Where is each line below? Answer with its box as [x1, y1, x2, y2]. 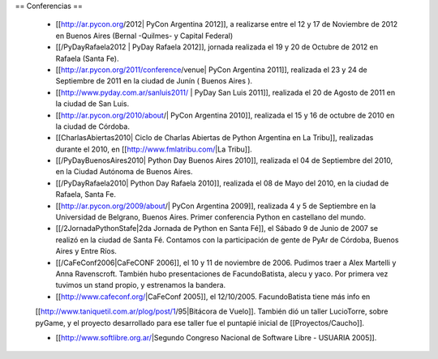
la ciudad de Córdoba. [55, 122, 130, 131]
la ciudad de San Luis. [55, 99, 130, 109]
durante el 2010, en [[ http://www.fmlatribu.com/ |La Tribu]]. [55, 144, 253, 154]
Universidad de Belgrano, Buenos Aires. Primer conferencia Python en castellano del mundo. [55, 212, 367, 222]
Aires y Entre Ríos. [55, 246, 118, 256]
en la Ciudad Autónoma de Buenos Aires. [55, 167, 193, 177]
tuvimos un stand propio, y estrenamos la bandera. [55, 280, 226, 290]
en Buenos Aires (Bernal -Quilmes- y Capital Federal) [55, 31, 234, 41]
